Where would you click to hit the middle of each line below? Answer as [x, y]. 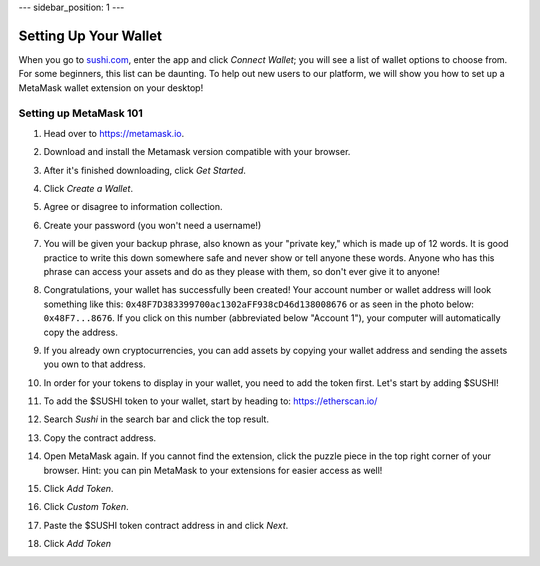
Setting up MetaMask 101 [81, 113]
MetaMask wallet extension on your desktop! [111, 87]
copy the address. [81, 332]
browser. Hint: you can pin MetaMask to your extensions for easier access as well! [213, 470]
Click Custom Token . [86, 507]
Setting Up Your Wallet [90, 35]
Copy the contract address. [100, 437]
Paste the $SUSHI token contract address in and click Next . [166, 525]
